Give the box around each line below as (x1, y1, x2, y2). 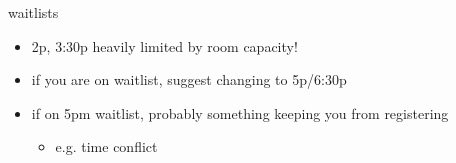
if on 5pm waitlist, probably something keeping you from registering (31, 102, 449, 123)
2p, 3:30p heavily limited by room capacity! (31, 35, 298, 56)
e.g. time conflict (55, 136, 158, 157)
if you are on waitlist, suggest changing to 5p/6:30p (31, 69, 347, 90)
